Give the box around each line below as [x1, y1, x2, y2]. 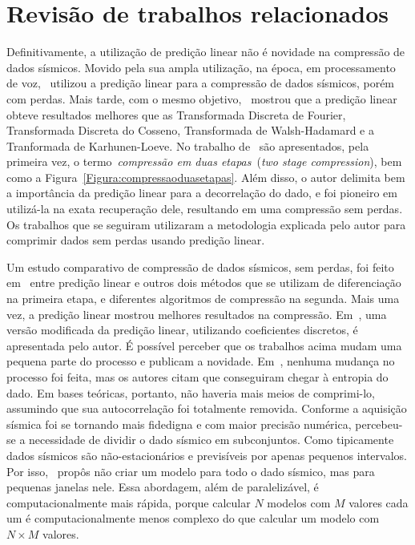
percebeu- [355, 415, 403, 432]
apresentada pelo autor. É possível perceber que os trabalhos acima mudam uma [6, 337, 402, 353]
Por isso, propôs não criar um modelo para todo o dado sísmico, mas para [6, 462, 375, 479]
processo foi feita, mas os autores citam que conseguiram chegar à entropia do [6, 369, 389, 385]
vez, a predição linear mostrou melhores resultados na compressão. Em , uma [6, 305, 387, 322]
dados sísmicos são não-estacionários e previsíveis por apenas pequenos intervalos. [6, 446, 407, 463]
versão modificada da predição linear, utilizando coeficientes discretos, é [6, 321, 358, 338]
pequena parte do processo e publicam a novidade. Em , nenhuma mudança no [6, 353, 395, 369]
